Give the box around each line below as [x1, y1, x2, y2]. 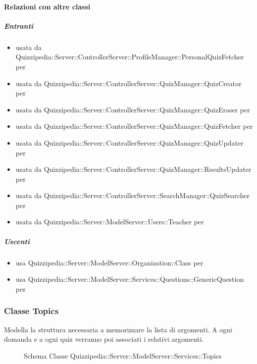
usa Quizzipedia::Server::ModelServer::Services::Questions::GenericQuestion [15, 274, 244, 284]
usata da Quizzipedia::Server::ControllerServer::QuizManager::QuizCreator [15, 78, 242, 88]
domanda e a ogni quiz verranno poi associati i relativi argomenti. [4, 334, 204, 344]
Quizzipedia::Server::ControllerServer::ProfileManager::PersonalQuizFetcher [15, 52, 244, 62]
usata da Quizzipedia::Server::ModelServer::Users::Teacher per [15, 216, 204, 227]
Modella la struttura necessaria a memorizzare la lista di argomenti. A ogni [4, 324, 232, 334]
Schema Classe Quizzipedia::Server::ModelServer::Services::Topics [24, 350, 222, 361]
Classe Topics [4, 305, 59, 317]
